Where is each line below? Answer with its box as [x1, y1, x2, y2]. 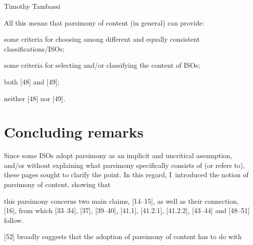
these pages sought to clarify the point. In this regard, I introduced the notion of [4, 169, 249, 180]
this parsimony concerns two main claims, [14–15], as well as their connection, [4, 195, 239, 206]
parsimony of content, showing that [4, 179, 111, 190]
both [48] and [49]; [4, 76, 60, 86]
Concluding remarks [4, 122, 144, 142]
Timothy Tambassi [4, 1, 61, 11]
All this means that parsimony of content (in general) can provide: [4, 17, 205, 27]
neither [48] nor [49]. [4, 93, 65, 103]
